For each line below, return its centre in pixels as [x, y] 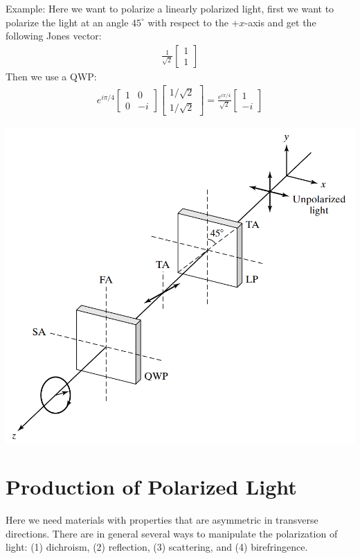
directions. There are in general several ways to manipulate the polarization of [172, 533]
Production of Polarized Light [151, 487]
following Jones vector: [54, 36]
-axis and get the [280, 22]
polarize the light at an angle [67, 22]
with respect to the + [193, 22]
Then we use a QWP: [51, 76]
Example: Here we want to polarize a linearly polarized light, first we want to [170, 8]
